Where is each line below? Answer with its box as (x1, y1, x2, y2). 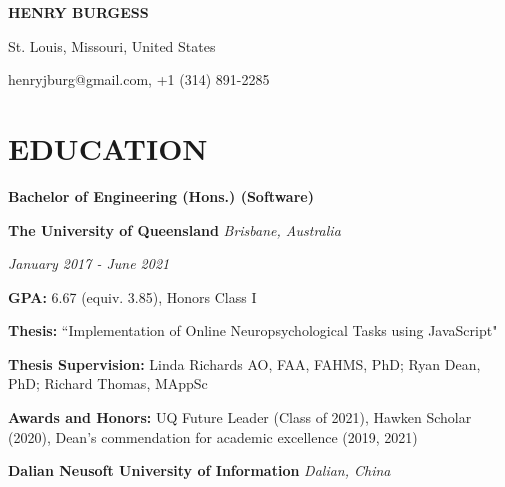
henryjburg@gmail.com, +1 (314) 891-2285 (8, 69, 270, 90)
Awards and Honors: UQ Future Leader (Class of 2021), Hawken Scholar (8, 407, 472, 428)
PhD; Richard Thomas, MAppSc (8, 373, 208, 394)
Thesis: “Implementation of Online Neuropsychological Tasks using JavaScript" (8, 320, 498, 341)
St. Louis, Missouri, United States (8, 35, 216, 56)
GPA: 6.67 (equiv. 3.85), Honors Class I (8, 286, 257, 307)
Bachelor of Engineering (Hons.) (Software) (8, 185, 314, 206)
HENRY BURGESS (8, 2, 149, 22)
